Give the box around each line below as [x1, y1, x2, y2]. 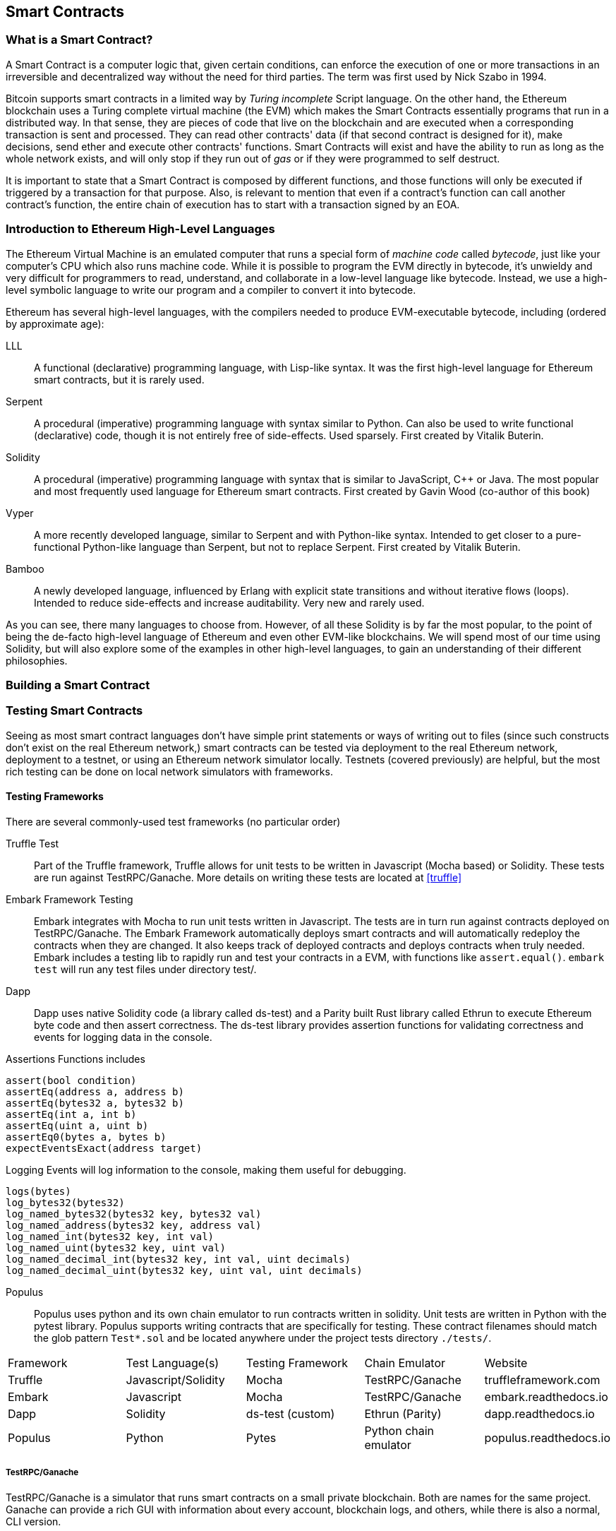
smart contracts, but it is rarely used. [34, 373, 205, 386]
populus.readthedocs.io [484, 1430, 610, 1445]
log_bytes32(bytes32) [6, 1196, 125, 1208]
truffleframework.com [484, 1372, 600, 1387]
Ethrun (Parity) [364, 1406, 442, 1421]
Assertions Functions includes [6, 1052, 145, 1065]
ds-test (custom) [246, 1406, 335, 1421]
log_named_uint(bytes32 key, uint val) [6, 1241, 226, 1253]
